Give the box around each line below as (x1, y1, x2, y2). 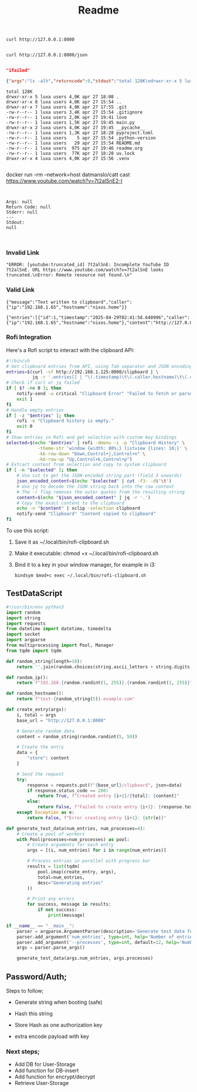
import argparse (6, 637, 46, 643)
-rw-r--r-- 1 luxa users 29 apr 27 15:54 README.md (6, 140, 141, 146)
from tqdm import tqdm (6, 648, 62, 654)
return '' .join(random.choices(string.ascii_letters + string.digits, (16, 664, 193, 670)
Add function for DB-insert (14, 1067, 79, 1074)
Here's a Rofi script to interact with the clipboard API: (6, 346, 135, 353)
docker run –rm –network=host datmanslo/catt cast (6, 171, 130, 178)
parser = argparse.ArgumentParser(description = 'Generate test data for (16, 928, 195, 934)
